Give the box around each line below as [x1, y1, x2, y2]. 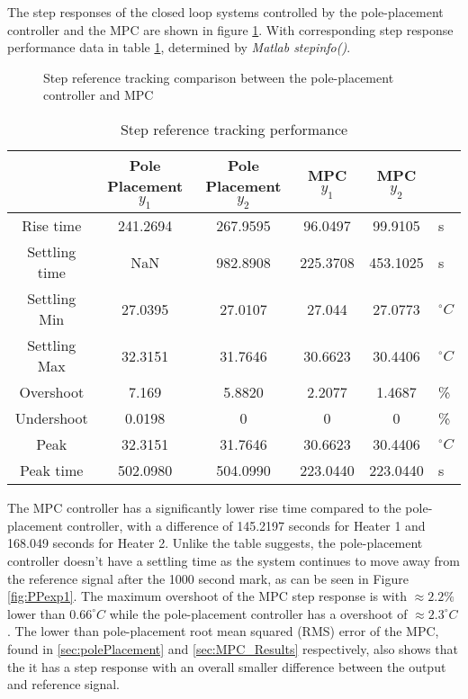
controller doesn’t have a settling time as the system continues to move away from [7, 551, 460, 569]
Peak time [20, 460, 84, 481]
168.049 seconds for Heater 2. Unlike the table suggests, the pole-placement [7, 533, 423, 552]
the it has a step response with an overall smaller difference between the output [7, 657, 446, 676]
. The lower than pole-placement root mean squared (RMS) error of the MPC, [7, 622, 439, 641]
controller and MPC [43, 85, 154, 104]
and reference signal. [7, 675, 120, 694]
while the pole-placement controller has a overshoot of [109, 604, 408, 623]
